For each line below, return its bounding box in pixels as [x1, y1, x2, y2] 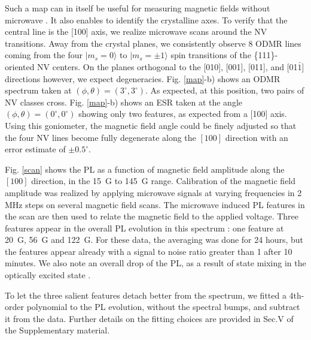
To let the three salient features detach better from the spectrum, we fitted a [5, 288, 286, 301]
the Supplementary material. [5, 324, 110, 336]
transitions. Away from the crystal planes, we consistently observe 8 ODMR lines [5, 37, 301, 49]
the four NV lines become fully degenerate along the [5, 131, 196, 143]
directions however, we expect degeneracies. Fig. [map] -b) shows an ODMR [5, 72, 280, 85]
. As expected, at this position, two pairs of [145, 84, 304, 97]
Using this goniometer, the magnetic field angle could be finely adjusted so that [5, 119, 297, 131]
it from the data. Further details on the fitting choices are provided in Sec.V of [5, 312, 294, 324]
